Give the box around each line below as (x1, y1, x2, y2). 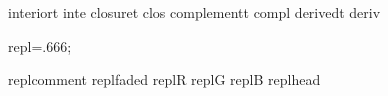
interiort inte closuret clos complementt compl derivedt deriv (8, 2, 381, 22)
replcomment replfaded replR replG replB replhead (8, 69, 321, 90)
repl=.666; (8, 35, 72, 56)
